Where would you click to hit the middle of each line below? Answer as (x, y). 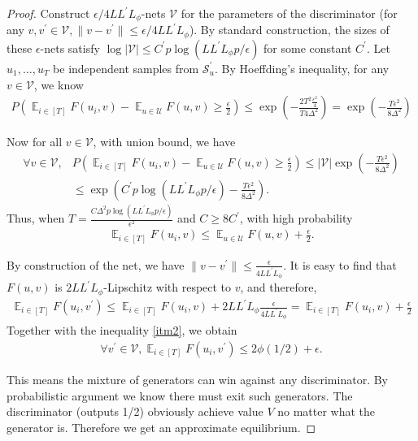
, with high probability (296, 218)
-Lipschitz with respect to (168, 287)
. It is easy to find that (340, 264)
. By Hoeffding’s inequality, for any (302, 68)
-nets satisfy (70, 48)
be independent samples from (126, 68)
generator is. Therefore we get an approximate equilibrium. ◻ (161, 427)
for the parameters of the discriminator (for (289, 13)
